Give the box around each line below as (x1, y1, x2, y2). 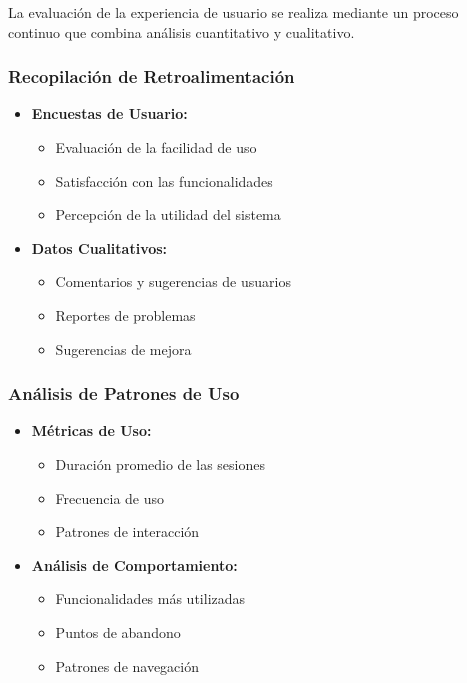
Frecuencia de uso (55, 487, 165, 508)
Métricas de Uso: (31, 420, 152, 441)
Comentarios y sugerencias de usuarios (55, 271, 291, 292)
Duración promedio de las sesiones (55, 453, 265, 474)
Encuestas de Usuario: (31, 103, 188, 124)
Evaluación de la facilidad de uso (55, 137, 257, 157)
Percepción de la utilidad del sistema (55, 204, 281, 225)
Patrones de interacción (55, 521, 200, 542)
